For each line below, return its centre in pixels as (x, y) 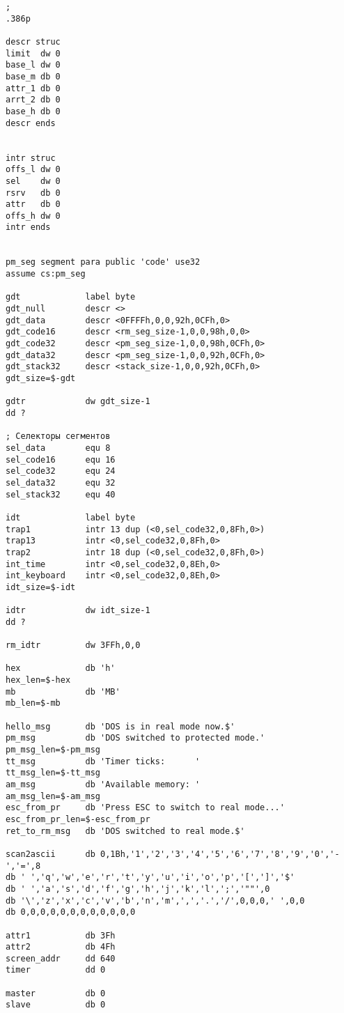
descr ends (31, 123)
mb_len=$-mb (33, 703)
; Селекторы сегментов (58, 436)
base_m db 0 (33, 76)
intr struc (31, 158)
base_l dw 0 (33, 65)
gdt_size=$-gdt (41, 378)
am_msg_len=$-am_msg (53, 796)
